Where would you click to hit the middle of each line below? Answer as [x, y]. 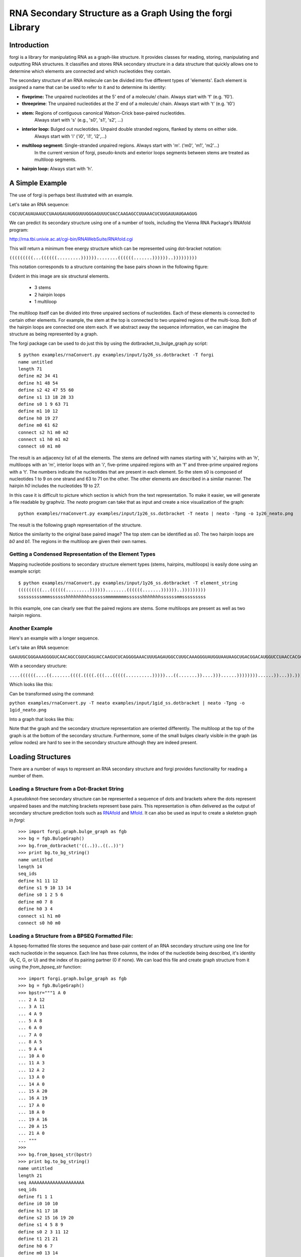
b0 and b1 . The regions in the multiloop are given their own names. [78, 541]
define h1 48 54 [38, 383]
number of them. [27, 776]
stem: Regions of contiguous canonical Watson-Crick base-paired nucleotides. [104, 113]
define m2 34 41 [38, 376]
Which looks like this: [31, 684]
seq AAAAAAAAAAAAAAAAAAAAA [51, 1183]
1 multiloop [46, 301]
